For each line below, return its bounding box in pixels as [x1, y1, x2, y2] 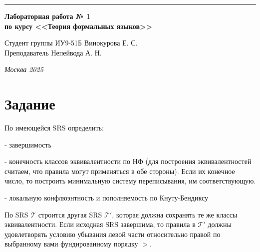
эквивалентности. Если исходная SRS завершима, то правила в [4, 219, 196, 229]
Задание [4, 93, 55, 114]
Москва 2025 [4, 64, 43, 74]
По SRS [4, 209, 28, 219]
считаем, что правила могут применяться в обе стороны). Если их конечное [4, 165, 235, 176]
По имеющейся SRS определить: [4, 122, 104, 133]
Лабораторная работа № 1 [4, 11, 90, 21]
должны [208, 219, 232, 229]
